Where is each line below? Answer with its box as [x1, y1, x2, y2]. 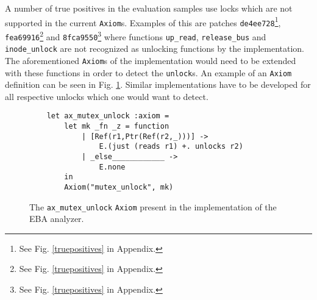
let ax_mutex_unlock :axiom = [46, 112, 169, 121]
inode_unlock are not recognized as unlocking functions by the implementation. [5, 42, 304, 55]
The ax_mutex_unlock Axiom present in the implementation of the [29, 200, 277, 213]
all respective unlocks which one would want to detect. [5, 90, 208, 102]
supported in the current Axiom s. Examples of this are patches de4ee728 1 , [5, 14, 281, 29]
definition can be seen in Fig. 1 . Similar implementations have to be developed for [5, 78, 311, 91]
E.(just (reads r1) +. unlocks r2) [99, 142, 243, 151]
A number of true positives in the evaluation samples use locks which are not [5, 2, 293, 14]
